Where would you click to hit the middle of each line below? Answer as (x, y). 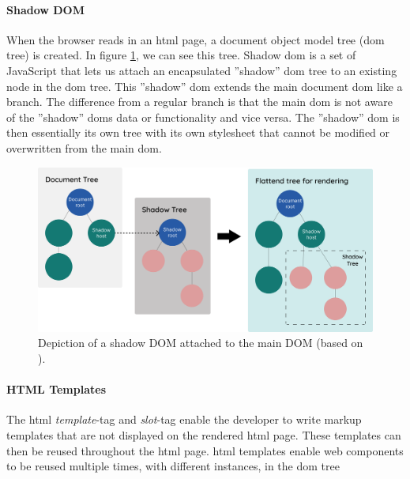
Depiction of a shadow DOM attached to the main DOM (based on (201, 343)
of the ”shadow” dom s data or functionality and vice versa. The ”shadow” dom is (203, 117)
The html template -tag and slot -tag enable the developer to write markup (184, 419)
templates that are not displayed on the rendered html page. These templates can (204, 434)
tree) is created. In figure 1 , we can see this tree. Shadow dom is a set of (181, 55)
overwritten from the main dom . (84, 147)
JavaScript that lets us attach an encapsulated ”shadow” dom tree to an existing (202, 70)
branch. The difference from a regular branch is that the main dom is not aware (199, 102)
